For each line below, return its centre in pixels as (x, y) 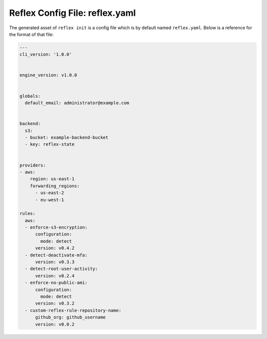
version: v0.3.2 (55, 303)
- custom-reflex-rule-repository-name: (73, 310)
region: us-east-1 (52, 179)
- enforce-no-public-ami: (56, 283)
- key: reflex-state (50, 144)
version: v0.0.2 (55, 324)
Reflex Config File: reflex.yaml (72, 13)
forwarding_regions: (55, 186)
